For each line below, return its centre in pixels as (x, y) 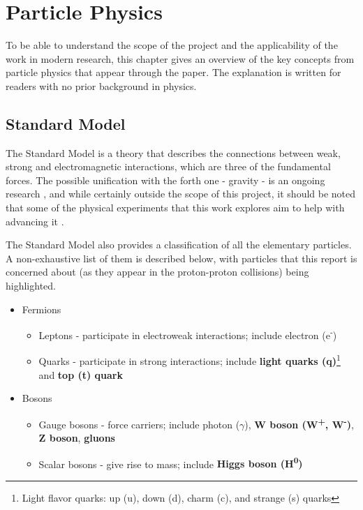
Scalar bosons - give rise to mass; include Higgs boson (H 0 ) (171, 463)
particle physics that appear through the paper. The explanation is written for (173, 72)
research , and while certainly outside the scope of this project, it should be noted (181, 194)
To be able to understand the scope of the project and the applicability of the (172, 45)
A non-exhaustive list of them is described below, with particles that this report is (181, 258)
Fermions (42, 309)
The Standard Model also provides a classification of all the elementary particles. (179, 245)
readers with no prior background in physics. (101, 85)
